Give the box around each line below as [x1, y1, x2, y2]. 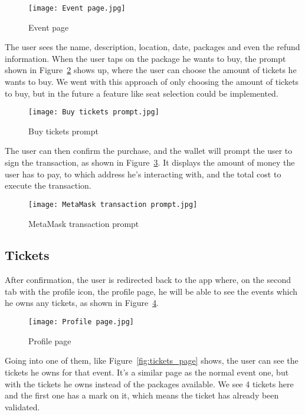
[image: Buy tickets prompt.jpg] [28, 108, 159, 117]
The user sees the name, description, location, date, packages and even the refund [5, 41, 300, 53]
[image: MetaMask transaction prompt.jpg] [28, 200, 198, 209]
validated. [5, 400, 40, 413]
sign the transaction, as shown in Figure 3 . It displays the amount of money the [5, 156, 295, 169]
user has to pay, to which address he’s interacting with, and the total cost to [5, 167, 281, 180]
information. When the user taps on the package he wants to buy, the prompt [5, 52, 286, 64]
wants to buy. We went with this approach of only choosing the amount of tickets [5, 75, 299, 88]
